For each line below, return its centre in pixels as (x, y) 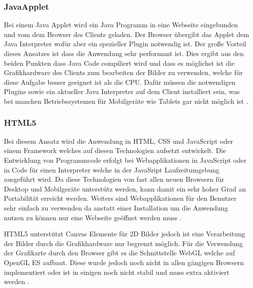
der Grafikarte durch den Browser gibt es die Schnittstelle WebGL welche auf (119, 253)
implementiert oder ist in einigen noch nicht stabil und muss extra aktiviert (117, 272)
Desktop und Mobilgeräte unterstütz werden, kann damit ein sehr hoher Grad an (125, 188)
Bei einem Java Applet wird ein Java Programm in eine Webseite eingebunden (121, 25)
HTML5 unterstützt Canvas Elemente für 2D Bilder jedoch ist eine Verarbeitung (125, 234)
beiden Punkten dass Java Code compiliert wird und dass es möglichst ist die (119, 63)
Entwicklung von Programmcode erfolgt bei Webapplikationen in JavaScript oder (125, 160)
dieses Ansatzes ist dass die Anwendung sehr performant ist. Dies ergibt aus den (124, 53)
